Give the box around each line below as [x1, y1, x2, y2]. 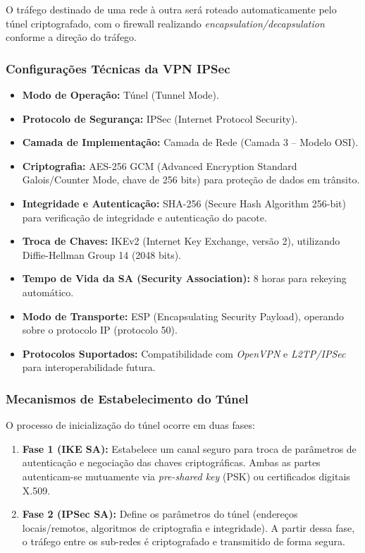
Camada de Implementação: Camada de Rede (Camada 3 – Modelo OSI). [22, 135, 359, 150]
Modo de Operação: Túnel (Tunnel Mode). [22, 87, 219, 102]
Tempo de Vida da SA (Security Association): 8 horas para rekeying [22, 271, 347, 286]
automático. [22, 284, 74, 299]
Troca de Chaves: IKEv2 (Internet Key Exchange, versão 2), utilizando [22, 233, 340, 248]
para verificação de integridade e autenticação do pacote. [22, 209, 267, 224]
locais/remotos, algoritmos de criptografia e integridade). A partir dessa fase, [22, 520, 355, 535]
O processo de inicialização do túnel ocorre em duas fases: [6, 418, 255, 432]
